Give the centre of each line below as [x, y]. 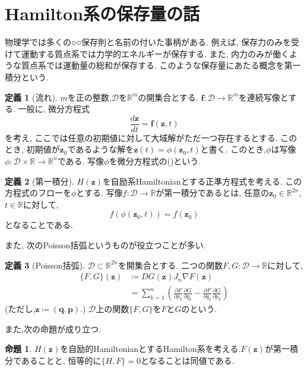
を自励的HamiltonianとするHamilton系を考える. [151, 349]
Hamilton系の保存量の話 [102, 13]
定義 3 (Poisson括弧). [45, 265]
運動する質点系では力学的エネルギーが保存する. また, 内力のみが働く [155, 53]
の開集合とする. [168, 97]
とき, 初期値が [32, 149]
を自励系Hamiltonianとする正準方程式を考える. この [202, 181]
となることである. [39, 225]
